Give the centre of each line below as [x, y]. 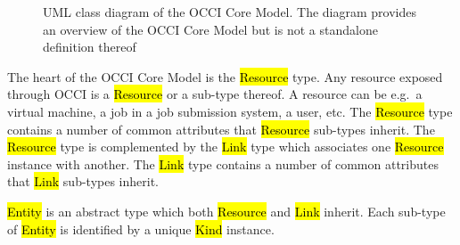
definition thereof [90, 47]
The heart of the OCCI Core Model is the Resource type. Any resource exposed [225, 76]
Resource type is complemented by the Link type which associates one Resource [226, 147]
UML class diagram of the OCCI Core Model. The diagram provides [230, 12]
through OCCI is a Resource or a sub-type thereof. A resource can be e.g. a [215, 94]
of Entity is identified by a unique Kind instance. [141, 229]
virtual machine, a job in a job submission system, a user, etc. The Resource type [230, 111]
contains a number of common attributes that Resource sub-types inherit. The [221, 129]
